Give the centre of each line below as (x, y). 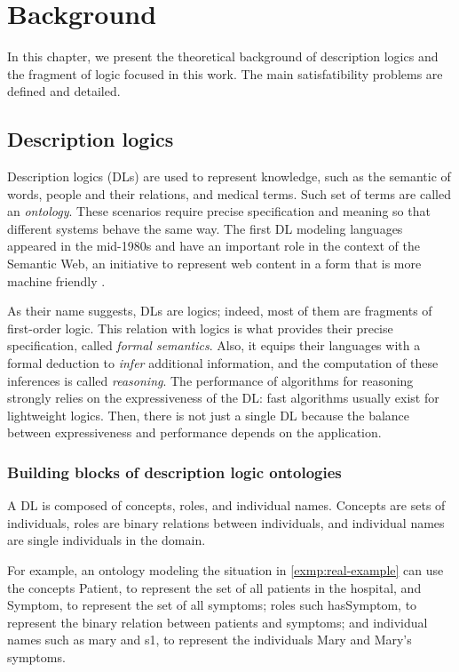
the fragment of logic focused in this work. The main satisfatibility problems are (225, 73)
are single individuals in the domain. (107, 540)
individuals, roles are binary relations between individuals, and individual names (226, 522)
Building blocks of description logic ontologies (174, 472)
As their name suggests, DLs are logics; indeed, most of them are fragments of (220, 311)
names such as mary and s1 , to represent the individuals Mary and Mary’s (210, 640)
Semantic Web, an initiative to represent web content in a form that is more (214, 264)
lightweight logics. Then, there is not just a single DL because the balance (209, 415)
